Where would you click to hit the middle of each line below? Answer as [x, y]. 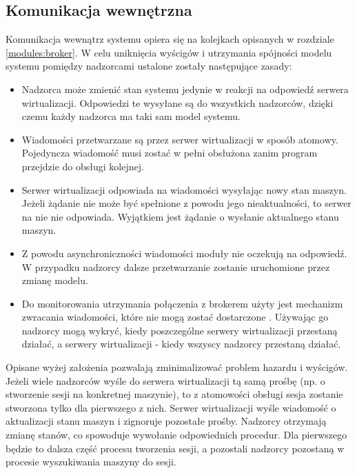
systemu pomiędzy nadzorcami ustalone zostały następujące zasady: [149, 66]
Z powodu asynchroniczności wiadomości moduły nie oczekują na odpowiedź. [184, 253]
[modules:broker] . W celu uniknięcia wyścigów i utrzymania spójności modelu [169, 52]
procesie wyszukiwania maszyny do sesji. [91, 462]
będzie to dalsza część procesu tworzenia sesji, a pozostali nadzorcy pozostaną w [175, 448]
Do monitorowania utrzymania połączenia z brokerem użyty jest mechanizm [182, 303]
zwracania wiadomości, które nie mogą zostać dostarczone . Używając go [175, 317]
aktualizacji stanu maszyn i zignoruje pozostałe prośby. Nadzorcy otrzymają [166, 421]
